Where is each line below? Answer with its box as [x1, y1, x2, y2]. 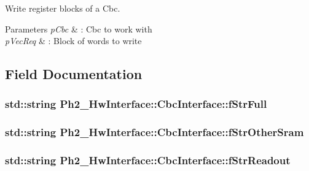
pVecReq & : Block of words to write [5, 34, 142, 47]
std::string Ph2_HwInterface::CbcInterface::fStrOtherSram [5, 124, 304, 140]
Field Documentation [5, 64, 143, 83]
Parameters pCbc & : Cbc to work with [5, 22, 152, 35]
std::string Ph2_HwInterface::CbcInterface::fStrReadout [5, 153, 291, 168]
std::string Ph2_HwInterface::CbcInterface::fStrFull [5, 96, 267, 112]
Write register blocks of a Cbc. [5, 2, 120, 14]
